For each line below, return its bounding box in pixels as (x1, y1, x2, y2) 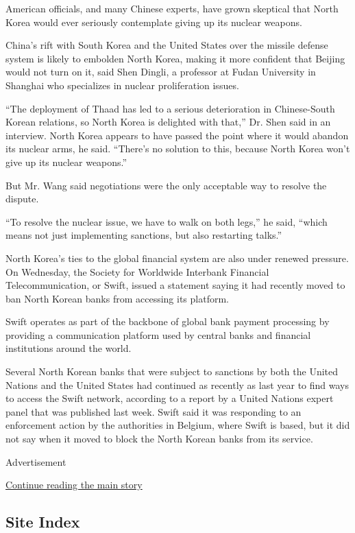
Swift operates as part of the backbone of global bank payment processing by (5, 314, 330, 329)
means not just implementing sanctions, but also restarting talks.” (5, 228, 282, 242)
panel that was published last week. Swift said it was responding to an (5, 404, 302, 418)
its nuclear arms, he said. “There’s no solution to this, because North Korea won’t (5, 141, 350, 156)
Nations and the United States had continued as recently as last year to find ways (5, 377, 350, 392)
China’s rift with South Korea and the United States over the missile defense (5, 38, 328, 52)
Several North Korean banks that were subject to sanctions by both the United (5, 364, 339, 379)
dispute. (5, 191, 39, 206)
